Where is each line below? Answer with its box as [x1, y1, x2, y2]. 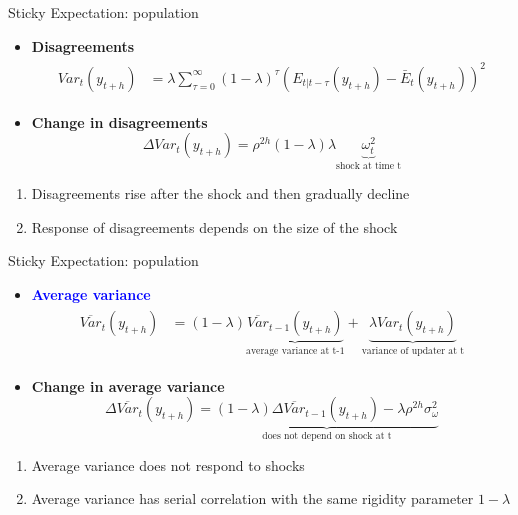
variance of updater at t [361, 346, 465, 357]
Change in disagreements [31, 111, 208, 132]
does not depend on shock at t [262, 431, 392, 442]
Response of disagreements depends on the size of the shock [31, 216, 398, 237]
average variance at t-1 [246, 346, 345, 357]
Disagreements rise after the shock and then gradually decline [31, 182, 410, 203]
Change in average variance [31, 375, 225, 396]
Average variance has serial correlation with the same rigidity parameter [31, 488, 474, 509]
